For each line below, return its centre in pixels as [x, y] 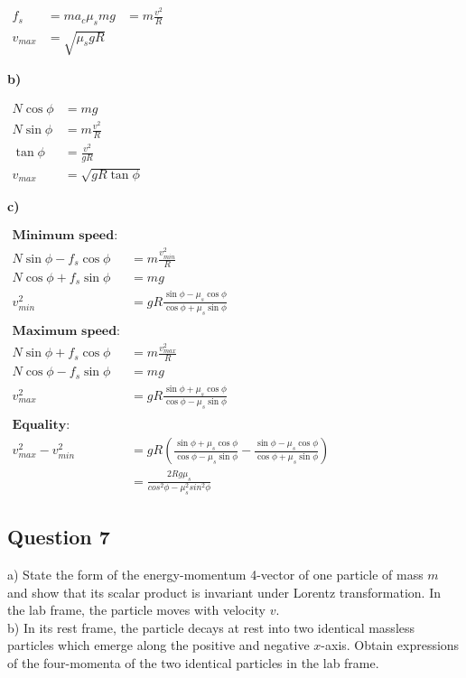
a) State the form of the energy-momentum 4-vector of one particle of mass [215, 575]
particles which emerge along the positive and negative [158, 645]
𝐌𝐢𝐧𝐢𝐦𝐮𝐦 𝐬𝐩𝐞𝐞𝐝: [65, 236]
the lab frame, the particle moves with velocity [136, 610]
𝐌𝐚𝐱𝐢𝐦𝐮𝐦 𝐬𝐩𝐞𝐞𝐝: [66, 331]
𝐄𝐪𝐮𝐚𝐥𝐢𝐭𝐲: [41, 426]
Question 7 [59, 537]
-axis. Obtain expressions [390, 645]
